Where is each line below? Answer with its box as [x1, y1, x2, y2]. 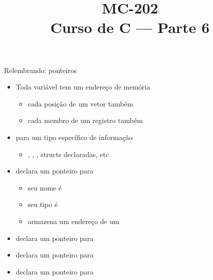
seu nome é [27, 182, 62, 192]
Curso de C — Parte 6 [50, 17, 210, 37]
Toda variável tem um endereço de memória [15, 81, 150, 92]
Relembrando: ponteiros [4, 64, 77, 75]
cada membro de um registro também [27, 115, 143, 125]
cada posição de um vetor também [27, 98, 133, 108]
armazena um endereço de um [27, 215, 119, 226]
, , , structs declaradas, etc [27, 148, 109, 159]
